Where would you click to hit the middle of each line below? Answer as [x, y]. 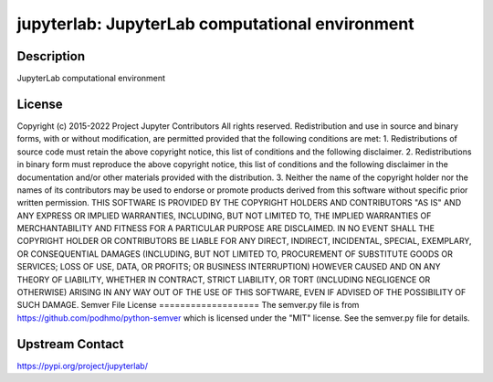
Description [51, 56]
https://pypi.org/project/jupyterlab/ [82, 366]
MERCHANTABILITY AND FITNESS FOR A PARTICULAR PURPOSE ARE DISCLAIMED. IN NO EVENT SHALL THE [226, 228]
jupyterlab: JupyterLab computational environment [215, 24]
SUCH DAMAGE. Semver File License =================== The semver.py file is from [188, 305]
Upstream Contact [70, 344]
